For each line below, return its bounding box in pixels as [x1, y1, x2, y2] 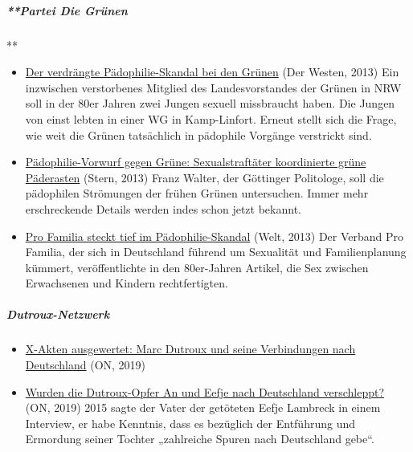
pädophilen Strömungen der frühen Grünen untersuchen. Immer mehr [25, 185, 369, 202]
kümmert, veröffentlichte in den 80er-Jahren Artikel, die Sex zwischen [25, 259, 369, 275]
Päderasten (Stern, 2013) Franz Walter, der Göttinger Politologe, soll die [25, 169, 384, 185]
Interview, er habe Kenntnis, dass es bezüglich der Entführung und [25, 414, 355, 431]
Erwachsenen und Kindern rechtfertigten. [25, 275, 228, 291]
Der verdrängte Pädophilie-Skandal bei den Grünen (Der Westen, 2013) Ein [25, 63, 399, 80]
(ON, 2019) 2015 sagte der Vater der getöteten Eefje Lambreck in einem [25, 399, 381, 416]
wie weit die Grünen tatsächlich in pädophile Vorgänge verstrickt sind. [25, 126, 372, 143]
